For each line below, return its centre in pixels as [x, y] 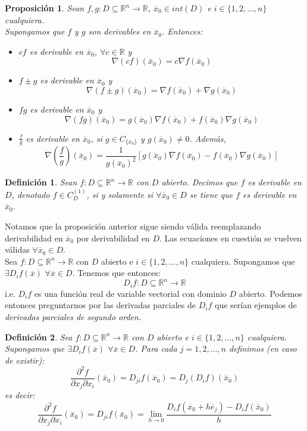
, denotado [31, 194]
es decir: [20, 395]
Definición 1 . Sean [41, 182]
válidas [17, 249]
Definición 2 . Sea [39, 337]
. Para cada [156, 348]
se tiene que [211, 194]
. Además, [208, 138]
